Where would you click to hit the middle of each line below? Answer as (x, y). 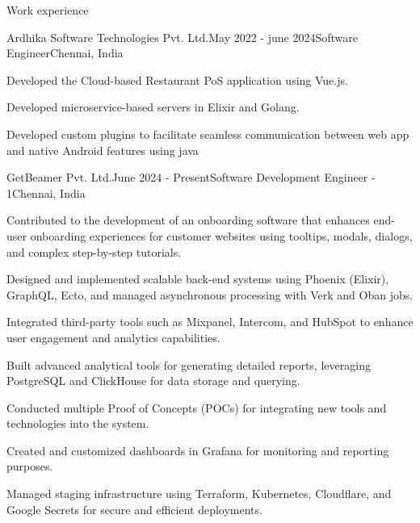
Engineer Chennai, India (65, 53)
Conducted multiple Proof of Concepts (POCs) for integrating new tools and (197, 407)
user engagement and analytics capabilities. (113, 337)
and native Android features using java (103, 150)
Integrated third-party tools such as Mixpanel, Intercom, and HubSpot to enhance (210, 322)
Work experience (48, 10)
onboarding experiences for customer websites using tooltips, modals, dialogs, (221, 235)
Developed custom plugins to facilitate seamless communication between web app (208, 134)
